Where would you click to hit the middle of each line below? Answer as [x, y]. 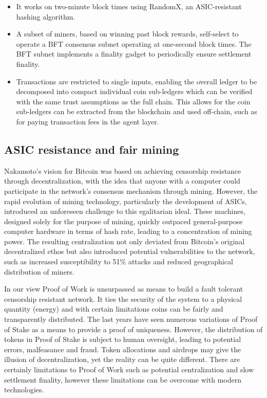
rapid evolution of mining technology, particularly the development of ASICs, [126, 201]
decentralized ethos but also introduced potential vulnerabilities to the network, [130, 251]
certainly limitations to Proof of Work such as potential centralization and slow [129, 369]
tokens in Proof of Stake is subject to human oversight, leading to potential [123, 339]
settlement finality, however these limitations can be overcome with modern [123, 379]
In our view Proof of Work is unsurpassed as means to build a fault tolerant [124, 289]
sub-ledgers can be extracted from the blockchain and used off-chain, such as [137, 111]
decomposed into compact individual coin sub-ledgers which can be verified [134, 91]
